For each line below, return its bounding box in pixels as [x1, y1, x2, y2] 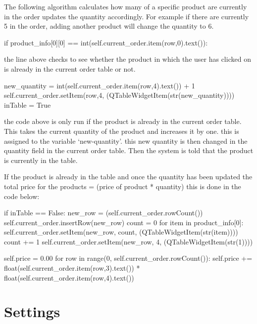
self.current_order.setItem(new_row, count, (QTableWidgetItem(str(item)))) [4, 227, 238, 237]
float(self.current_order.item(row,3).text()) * [4, 263, 140, 273]
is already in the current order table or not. [4, 63, 136, 74]
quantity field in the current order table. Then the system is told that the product [4, 145, 254, 156]
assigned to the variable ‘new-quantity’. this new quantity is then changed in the [4, 135, 248, 146]
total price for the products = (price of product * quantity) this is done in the [4, 181, 241, 191]
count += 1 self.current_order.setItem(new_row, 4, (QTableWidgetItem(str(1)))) [4, 236, 253, 246]
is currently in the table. [4, 155, 78, 165]
